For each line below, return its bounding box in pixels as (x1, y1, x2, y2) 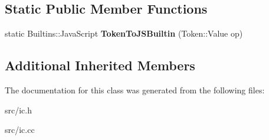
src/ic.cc (5, 123, 35, 136)
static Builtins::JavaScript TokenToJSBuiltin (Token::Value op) (5, 27, 243, 40)
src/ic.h (5, 103, 32, 116)
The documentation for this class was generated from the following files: (5, 84, 265, 96)
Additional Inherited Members (5, 56, 195, 74)
